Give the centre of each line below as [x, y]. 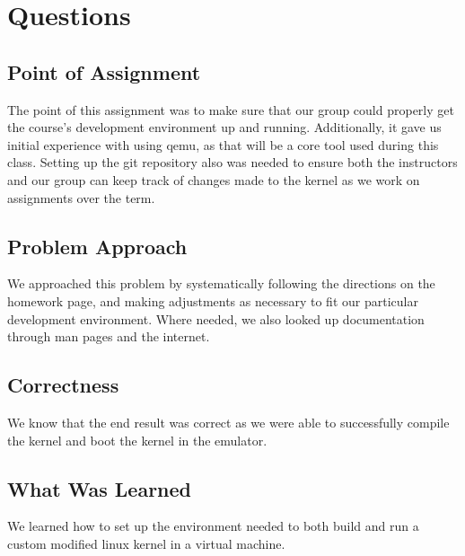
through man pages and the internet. [109, 336]
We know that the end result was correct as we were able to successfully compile [228, 422]
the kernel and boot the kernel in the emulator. [137, 440]
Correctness [63, 385]
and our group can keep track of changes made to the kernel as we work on [214, 179]
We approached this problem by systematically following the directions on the [221, 283]
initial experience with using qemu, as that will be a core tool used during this [223, 144]
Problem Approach [97, 246]
